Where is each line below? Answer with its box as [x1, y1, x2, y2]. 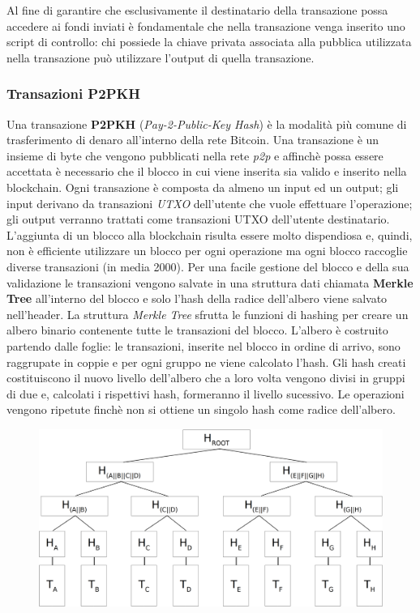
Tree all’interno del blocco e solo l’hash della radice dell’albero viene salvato [6, 290, 388, 307]
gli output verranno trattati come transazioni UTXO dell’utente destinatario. [6, 211, 390, 228]
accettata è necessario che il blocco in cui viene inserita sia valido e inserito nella [6, 163, 407, 180]
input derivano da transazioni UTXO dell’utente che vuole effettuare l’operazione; [6, 194, 413, 211]
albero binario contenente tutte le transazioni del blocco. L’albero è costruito [6, 321, 388, 338]
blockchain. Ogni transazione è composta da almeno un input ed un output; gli [6, 178, 399, 195]
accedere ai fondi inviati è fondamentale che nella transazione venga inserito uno [6, 17, 405, 34]
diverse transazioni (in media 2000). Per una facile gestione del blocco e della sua [6, 258, 409, 275]
